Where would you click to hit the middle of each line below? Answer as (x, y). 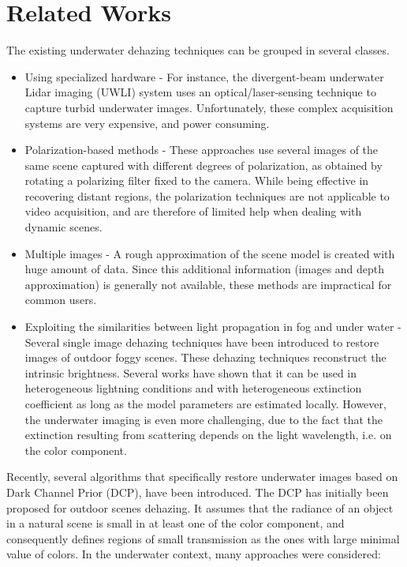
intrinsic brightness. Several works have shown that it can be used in (191, 372)
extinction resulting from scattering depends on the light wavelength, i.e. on (208, 435)
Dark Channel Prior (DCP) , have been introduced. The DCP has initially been (198, 492)
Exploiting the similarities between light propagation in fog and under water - (213, 327)
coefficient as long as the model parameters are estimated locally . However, (205, 404)
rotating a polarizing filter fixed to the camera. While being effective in (197, 180)
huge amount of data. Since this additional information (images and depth (205, 269)
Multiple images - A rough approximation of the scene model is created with (210, 253)
